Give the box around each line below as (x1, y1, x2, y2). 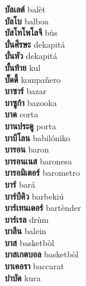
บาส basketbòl (5, 236, 55, 248)
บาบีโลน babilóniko (5, 131, 71, 144)
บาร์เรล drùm (5, 213, 49, 225)
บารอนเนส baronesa (5, 154, 72, 167)
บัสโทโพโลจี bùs (5, 26, 58, 39)
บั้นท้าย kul (5, 61, 41, 73)
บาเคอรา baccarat (5, 260, 64, 272)
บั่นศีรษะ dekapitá (5, 38, 65, 50)
